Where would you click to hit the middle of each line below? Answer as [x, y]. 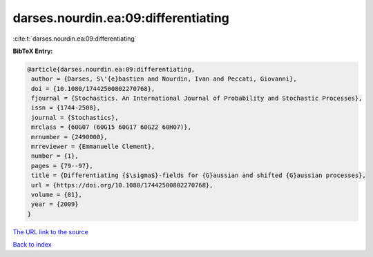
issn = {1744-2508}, [66, 108]
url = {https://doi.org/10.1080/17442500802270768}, [122, 185]
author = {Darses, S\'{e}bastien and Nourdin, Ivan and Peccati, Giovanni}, [164, 79]
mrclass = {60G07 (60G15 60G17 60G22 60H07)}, [111, 127]
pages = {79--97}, [62, 166]
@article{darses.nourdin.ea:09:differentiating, [111, 69]
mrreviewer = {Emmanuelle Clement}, [93, 147]
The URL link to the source [51, 232]
